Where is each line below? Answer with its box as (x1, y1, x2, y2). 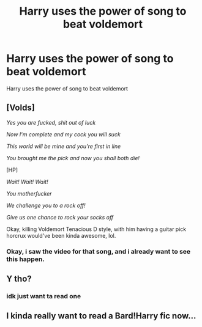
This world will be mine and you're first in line (6, 142, 121, 150)
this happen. (6, 255, 45, 263)
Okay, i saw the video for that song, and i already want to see (6, 247, 191, 255)
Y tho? (6, 274, 32, 284)
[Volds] (6, 103, 35, 113)
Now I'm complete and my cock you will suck (6, 130, 121, 138)
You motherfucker (6, 189, 52, 197)
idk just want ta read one (6, 292, 81, 300)
